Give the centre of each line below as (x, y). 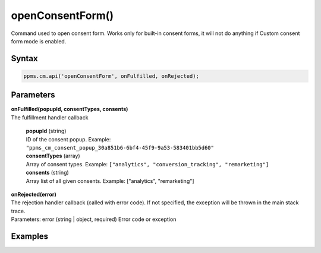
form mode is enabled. (39, 41)
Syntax (24, 58)
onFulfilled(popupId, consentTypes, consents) (70, 109)
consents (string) (48, 173)
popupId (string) (46, 131)
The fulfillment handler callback (50, 117)
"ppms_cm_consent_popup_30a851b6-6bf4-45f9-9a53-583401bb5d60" (120, 148)
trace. (18, 211)
